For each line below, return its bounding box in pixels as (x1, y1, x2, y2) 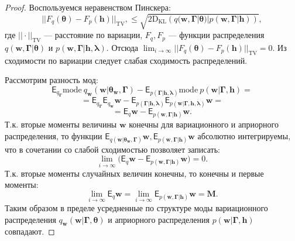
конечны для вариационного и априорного (129, 118, 279, 130)
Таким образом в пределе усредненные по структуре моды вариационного (5, 201, 268, 214)
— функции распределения (168, 29, 265, 41)
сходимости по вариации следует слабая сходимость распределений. (5, 54, 248, 66)
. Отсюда (106, 41, 139, 53)
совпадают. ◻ (5, 225, 55, 237)
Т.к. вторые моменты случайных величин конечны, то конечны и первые (5, 167, 264, 179)
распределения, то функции (5, 129, 102, 142)
